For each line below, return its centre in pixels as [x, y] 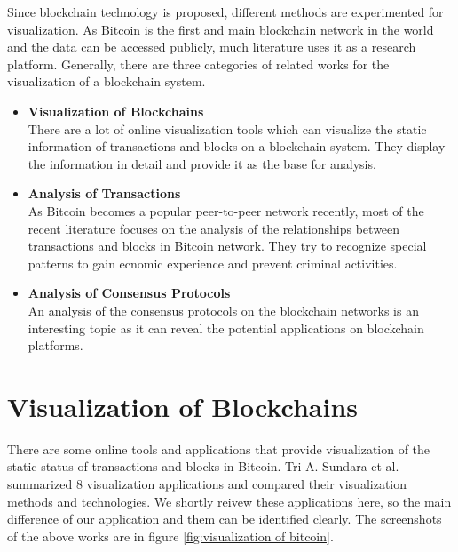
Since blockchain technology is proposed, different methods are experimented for [225, 12]
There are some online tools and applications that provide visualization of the [219, 448]
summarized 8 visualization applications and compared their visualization [207, 484]
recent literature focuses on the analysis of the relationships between [214, 228]
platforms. [55, 345]
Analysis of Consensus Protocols [129, 293]
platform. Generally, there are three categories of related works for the [198, 64]
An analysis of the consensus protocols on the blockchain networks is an [223, 310]
